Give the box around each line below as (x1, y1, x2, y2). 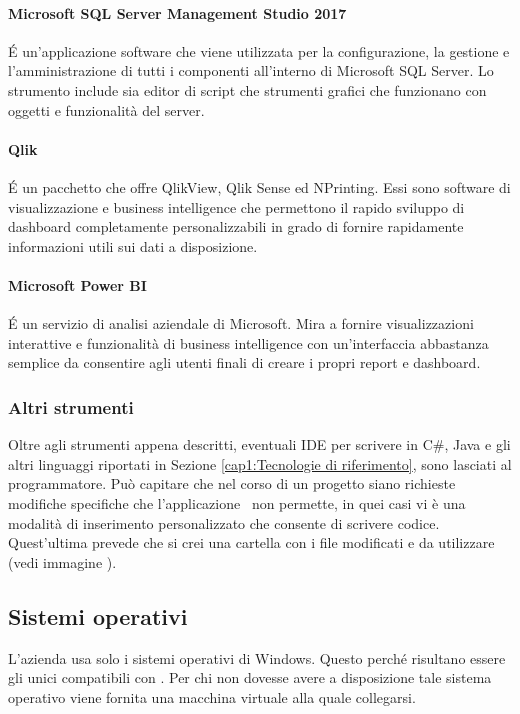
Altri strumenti (8, 394, 134, 419)
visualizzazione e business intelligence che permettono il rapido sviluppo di (8, 196, 465, 217)
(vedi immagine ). (8, 551, 117, 572)
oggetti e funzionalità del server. (8, 99, 205, 120)
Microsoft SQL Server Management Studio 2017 (8, 2, 347, 23)
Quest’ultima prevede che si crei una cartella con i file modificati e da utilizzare (8, 532, 495, 553)
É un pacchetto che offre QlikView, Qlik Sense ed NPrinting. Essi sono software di (8, 176, 511, 197)
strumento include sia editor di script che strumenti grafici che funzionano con (8, 79, 487, 100)
